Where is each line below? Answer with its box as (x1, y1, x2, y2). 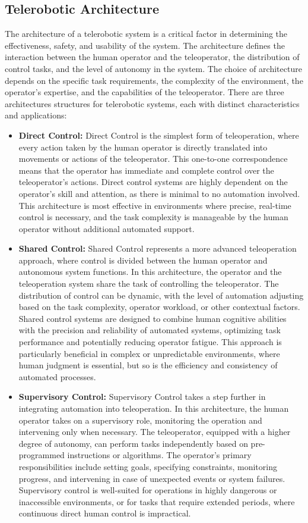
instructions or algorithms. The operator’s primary (67, 449, 252, 461)
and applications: (5, 109, 67, 121)
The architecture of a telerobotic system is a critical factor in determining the (5, 27, 288, 40)
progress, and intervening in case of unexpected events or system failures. (18, 472, 285, 484)
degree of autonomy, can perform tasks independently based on (18, 437, 248, 449)
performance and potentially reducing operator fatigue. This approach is (18, 336, 282, 348)
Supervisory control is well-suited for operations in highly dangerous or (18, 484, 277, 496)
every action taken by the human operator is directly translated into (18, 140, 268, 153)
